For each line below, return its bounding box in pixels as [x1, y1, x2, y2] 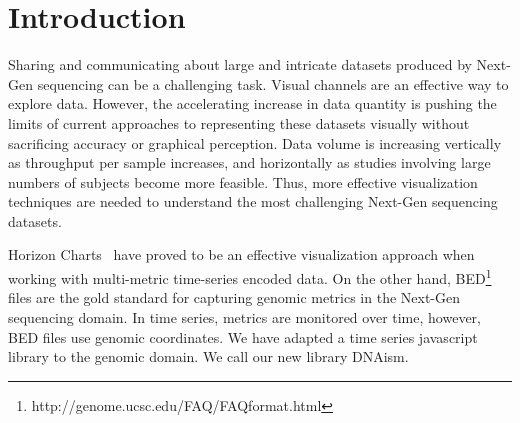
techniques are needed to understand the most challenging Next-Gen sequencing [8, 191, 498, 212]
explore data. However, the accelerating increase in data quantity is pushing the [8, 93, 497, 114]
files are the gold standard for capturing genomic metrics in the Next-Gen [8, 287, 461, 308]
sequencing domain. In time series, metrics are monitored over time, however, [8, 306, 481, 327]
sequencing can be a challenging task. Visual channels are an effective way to [37, 73, 509, 94]
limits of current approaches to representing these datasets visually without [8, 112, 470, 133]
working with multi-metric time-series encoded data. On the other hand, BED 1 [8, 265, 492, 288]
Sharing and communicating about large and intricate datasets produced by [8, 54, 472, 75]
